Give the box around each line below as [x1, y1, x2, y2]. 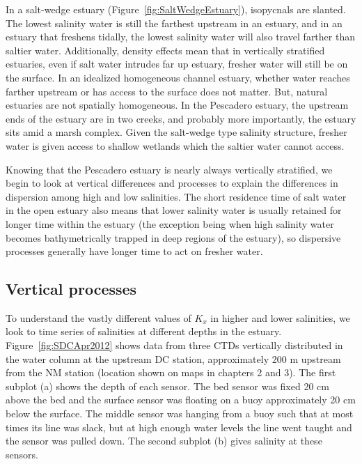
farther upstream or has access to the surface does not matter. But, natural [6, 84, 328, 98]
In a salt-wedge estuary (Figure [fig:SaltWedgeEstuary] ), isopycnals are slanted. [6, 2, 346, 16]
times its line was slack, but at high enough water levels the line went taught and [6, 419, 352, 434]
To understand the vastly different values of [6, 310, 191, 325]
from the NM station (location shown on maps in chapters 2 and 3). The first [6, 365, 336, 380]
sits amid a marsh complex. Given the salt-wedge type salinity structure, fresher [6, 125, 347, 139]
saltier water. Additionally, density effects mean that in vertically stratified [6, 42, 325, 57]
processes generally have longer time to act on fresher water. [6, 244, 263, 258]
